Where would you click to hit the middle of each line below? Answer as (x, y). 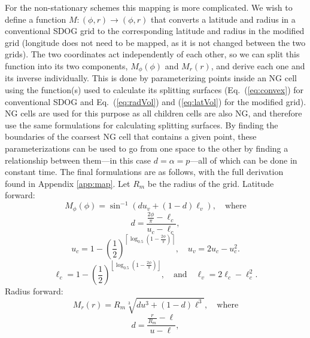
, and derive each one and (258, 65)
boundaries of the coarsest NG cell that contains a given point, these (131, 136)
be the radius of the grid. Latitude (211, 183)
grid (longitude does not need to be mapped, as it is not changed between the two (155, 42)
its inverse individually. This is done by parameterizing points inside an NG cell (151, 78)
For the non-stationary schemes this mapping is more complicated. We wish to (149, 7)
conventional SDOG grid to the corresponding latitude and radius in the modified (155, 31)
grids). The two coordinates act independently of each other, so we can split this (152, 54)
